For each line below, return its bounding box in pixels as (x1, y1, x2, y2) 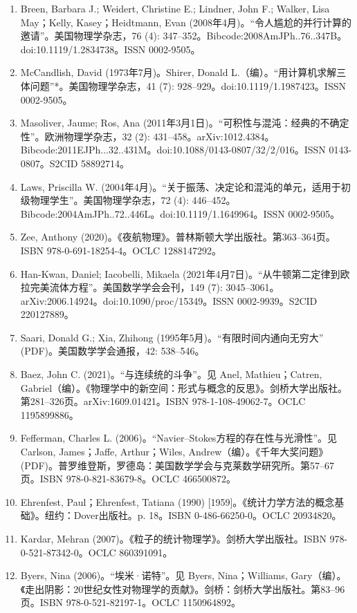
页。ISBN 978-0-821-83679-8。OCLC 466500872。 (20, 471, 236, 486)
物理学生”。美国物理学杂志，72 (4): (30, 193, 189, 207)
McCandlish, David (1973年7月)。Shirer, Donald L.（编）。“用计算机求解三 (20, 65, 347, 79)
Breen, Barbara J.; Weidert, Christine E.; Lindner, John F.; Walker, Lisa (20, 1, 330, 15)
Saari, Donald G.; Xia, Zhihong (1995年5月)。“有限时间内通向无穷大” (20, 330, 324, 344)
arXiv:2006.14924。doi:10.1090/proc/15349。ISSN (20, 293, 235, 308)
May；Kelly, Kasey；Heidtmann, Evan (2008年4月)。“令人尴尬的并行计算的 (20, 15, 352, 29)
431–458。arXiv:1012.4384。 (153, 129, 275, 143)
